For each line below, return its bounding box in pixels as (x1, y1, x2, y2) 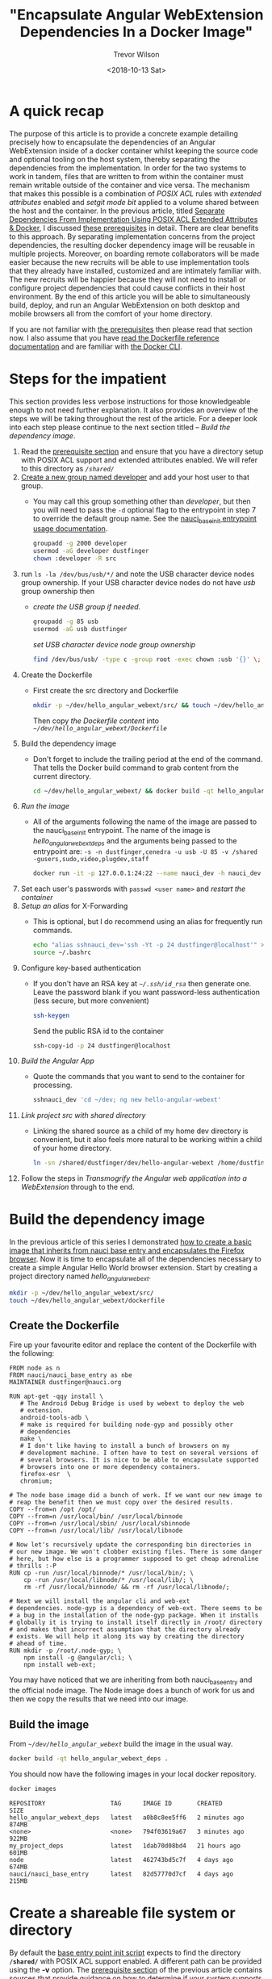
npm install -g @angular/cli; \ (23, 1654, 132, 1662)
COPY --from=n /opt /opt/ (9, 1505, 96, 1514)
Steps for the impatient (9, 370, 167, 388)
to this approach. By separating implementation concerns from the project (9, 232, 256, 241)
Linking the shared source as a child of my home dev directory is (32, 1126, 249, 1136)
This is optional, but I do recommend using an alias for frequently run (32, 916, 263, 926)
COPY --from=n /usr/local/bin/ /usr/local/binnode (9, 1512, 183, 1521)
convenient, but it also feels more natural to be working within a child (32, 1135, 262, 1144)
